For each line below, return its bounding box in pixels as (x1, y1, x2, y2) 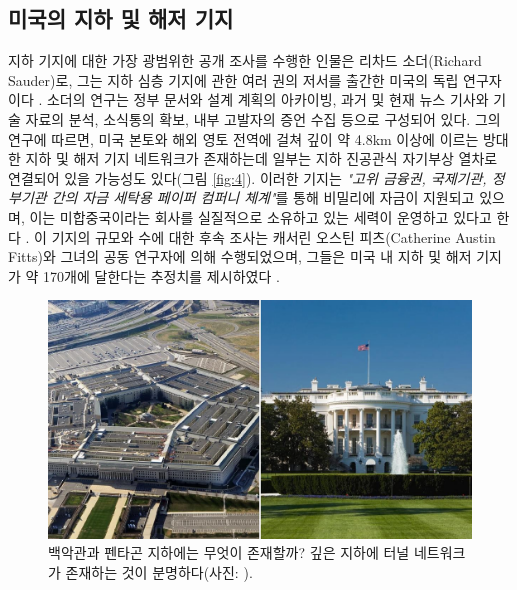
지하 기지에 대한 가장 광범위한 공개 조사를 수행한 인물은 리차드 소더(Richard (8, 50, 482, 71)
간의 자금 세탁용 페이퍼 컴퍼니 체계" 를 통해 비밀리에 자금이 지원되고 (51, 187, 475, 208)
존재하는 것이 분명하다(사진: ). (65, 562, 253, 583)
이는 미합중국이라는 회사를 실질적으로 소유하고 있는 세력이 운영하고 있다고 (29, 206, 492, 227)
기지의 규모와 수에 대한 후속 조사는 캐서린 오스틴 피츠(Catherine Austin (51, 226, 496, 247)
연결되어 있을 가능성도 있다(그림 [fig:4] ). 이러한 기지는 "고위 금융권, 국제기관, (8, 167, 487, 188)
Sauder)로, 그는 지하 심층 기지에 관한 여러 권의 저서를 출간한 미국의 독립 (8, 69, 459, 90)
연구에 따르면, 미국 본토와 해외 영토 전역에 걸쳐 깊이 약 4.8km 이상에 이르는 (8, 128, 479, 149)
